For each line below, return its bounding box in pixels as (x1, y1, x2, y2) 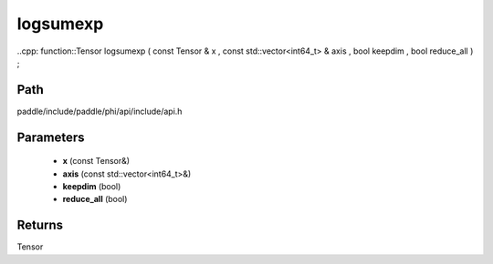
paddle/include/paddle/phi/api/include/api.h (16, 106, 183, 117)
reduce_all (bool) (62, 194, 128, 205)
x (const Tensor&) (62, 156, 131, 167)
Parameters (16, 129, 85, 145)
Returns (16, 218, 64, 233)
